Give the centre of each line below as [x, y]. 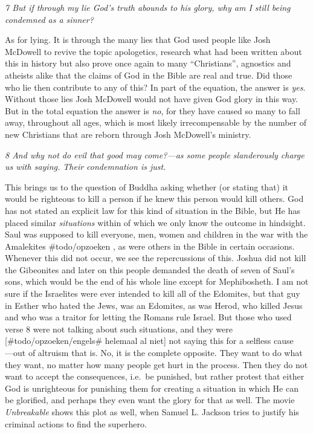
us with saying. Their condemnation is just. [86, 167]
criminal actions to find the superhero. [76, 423]
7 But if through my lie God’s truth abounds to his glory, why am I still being [148, 7]
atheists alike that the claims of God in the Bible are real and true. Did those [149, 75]
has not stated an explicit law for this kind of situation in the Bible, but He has [153, 210]
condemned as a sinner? [49, 19]
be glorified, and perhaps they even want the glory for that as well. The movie [150, 400]
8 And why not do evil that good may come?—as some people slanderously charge [155, 154]
